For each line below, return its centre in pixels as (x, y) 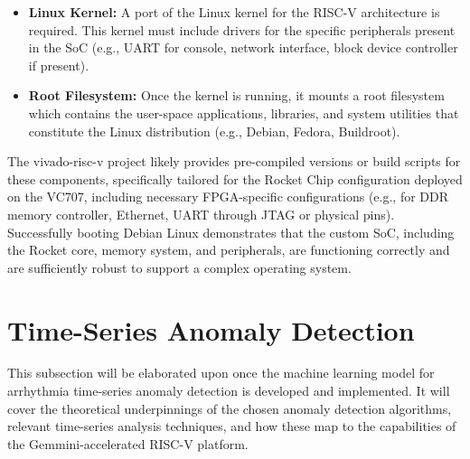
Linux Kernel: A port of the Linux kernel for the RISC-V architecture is (234, 12)
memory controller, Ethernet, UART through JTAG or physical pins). (201, 214)
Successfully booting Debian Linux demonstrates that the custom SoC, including (231, 232)
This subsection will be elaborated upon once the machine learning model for (221, 373)
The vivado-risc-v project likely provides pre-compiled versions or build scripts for (234, 161)
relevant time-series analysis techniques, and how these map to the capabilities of (232, 426)
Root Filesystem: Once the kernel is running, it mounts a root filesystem (236, 95)
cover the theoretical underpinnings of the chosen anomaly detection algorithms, (230, 408)
